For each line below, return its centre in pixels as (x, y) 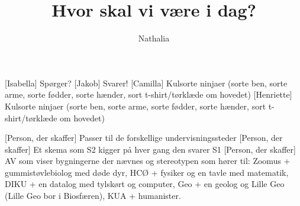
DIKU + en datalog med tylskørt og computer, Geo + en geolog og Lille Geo (145, 184)
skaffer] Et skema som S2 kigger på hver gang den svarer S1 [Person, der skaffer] (150, 149)
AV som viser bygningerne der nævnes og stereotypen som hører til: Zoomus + (148, 161)
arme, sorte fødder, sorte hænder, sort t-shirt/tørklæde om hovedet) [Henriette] (149, 94)
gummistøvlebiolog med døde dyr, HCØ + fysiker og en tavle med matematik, (147, 172)
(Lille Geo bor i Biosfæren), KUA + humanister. (93, 196)
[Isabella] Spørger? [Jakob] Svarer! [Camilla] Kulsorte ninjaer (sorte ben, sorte (146, 83)
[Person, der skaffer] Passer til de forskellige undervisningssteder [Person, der (144, 138)
